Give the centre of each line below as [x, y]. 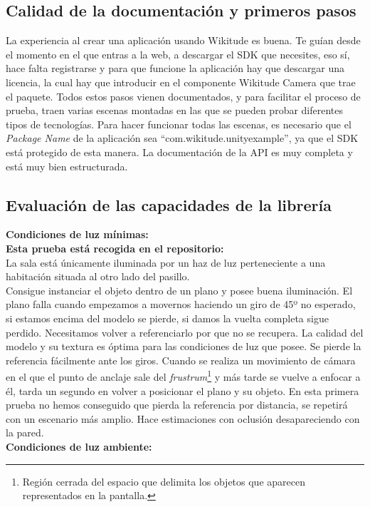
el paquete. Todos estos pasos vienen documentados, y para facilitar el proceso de [183, 96]
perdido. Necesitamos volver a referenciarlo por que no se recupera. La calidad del [185, 332]
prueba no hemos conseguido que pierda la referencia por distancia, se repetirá [177, 405]
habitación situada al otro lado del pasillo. [98, 276]
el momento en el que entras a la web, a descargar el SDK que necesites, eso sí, [178, 54]
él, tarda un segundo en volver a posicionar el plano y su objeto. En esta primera [183, 390]
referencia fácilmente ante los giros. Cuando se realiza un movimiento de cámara [181, 360]
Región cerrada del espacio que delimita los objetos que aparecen [164, 481]
